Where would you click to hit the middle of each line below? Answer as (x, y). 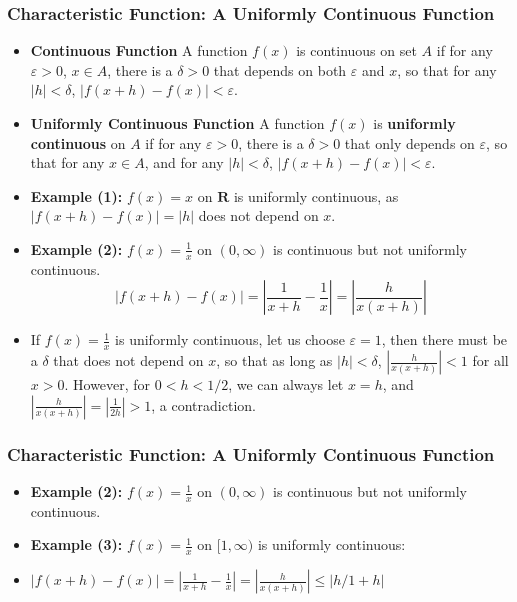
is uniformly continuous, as (316, 195)
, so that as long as (274, 360)
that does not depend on (128, 360)
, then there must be (444, 339)
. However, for (107, 384)
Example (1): (76, 195)
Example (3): (76, 544)
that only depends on (409, 142)
